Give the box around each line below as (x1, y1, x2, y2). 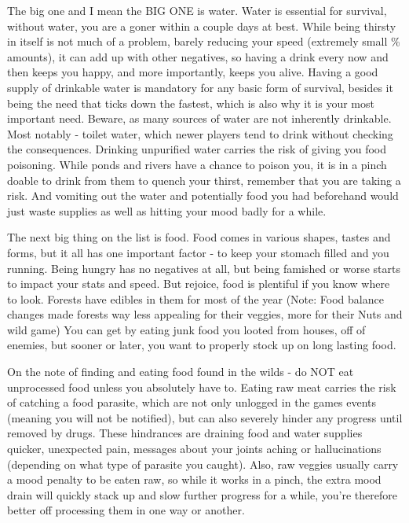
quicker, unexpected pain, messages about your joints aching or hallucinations (7, 440, 382, 457)
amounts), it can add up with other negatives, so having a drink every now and (7, 48, 389, 64)
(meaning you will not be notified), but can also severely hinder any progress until (7, 409, 403, 425)
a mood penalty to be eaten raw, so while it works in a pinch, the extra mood (7, 471, 382, 488)
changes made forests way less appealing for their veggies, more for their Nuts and (7, 306, 403, 322)
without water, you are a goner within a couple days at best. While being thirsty (7, 17, 396, 34)
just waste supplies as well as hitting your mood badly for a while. (7, 202, 327, 219)
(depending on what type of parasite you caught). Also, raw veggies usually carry (7, 455, 399, 472)
